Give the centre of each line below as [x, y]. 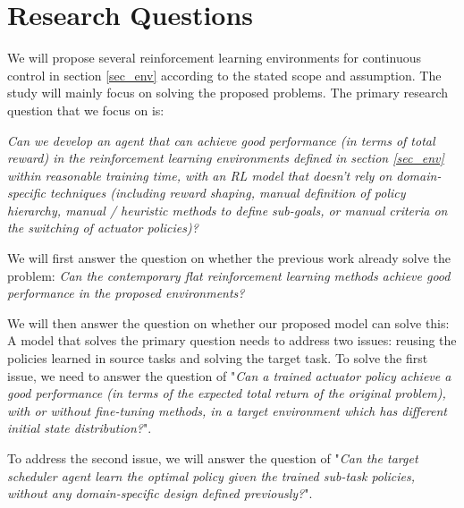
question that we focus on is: [86, 110]
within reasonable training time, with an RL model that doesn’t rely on [200, 175]
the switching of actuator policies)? [103, 228]
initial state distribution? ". [80, 428]
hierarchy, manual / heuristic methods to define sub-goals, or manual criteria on [228, 210]
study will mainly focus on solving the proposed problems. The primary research [228, 93]
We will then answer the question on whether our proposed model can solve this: [228, 322]
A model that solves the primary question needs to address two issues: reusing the [232, 340]
